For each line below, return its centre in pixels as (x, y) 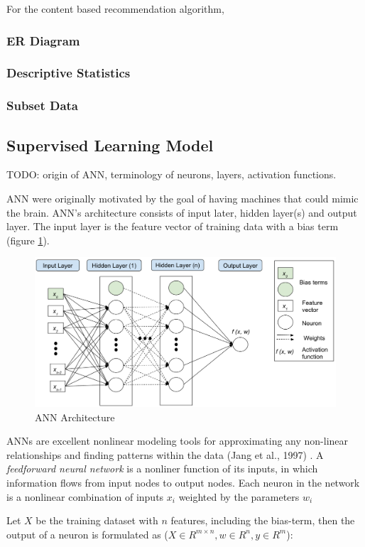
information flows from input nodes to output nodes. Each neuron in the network (183, 483)
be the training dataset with (97, 520)
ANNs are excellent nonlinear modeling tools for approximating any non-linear (178, 441)
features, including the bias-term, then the (263, 520)
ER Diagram (43, 40)
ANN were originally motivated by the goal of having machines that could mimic (182, 198)
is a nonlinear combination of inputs (85, 496)
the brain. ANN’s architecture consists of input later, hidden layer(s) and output (182, 212)
